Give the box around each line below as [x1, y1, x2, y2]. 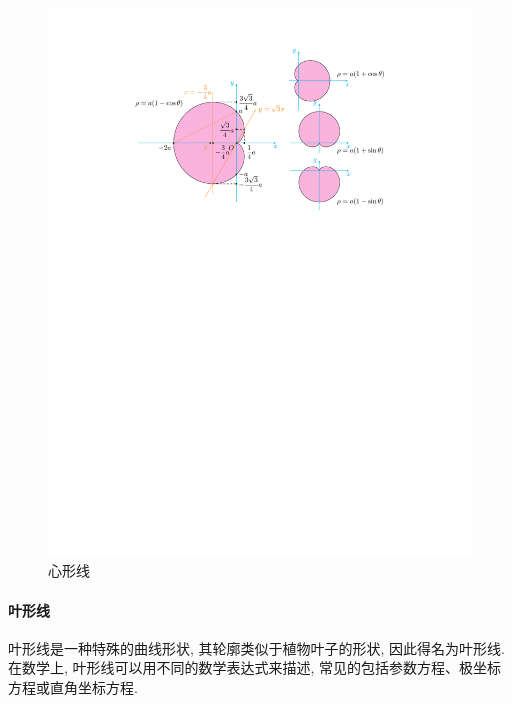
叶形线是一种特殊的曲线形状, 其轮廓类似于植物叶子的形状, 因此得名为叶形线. [8, 637, 505, 658]
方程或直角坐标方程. [8, 677, 138, 698]
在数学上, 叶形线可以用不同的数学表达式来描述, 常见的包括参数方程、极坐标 [8, 657, 502, 678]
